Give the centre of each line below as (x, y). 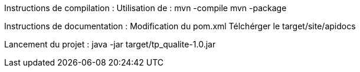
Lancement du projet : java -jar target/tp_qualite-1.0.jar (110, 44)
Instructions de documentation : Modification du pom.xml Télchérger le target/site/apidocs (180, 26)
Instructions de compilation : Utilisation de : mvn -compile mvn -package (145, 8)
